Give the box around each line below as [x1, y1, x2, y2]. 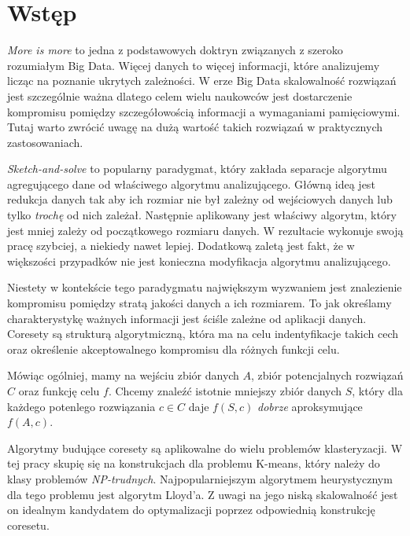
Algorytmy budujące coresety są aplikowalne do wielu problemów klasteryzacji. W [7, 439, 403, 456]
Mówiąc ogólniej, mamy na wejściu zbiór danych [7, 367, 239, 384]
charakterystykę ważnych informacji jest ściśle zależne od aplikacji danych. [7, 310, 367, 326]
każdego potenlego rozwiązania [7, 398, 156, 414]
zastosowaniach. [7, 134, 83, 150]
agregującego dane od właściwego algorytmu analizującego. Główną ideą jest [7, 175, 375, 192]
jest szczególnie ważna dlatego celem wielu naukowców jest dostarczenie [7, 87, 353, 104]
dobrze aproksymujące [257, 398, 363, 414]
